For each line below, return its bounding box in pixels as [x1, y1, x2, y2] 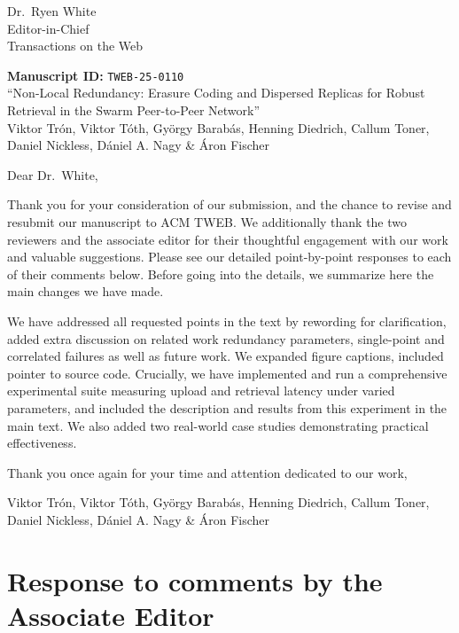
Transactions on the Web [7, 36, 144, 55]
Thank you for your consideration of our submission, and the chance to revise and [7, 195, 452, 214]
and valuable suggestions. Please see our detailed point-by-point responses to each [7, 247, 452, 266]
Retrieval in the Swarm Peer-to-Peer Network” [7, 101, 261, 120]
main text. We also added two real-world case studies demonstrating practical [7, 416, 429, 434]
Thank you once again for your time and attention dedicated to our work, [7, 463, 408, 481]
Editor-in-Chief [7, 19, 89, 37]
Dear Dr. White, [7, 165, 98, 184]
